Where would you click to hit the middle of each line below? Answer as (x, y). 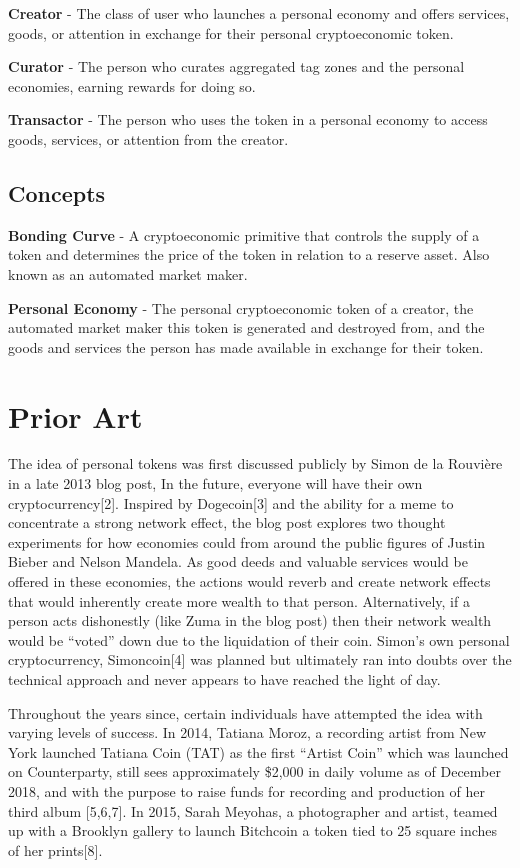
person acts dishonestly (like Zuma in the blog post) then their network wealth (250, 620)
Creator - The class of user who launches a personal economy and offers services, (259, 13)
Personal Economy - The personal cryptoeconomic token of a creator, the (241, 307)
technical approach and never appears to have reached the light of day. (224, 678)
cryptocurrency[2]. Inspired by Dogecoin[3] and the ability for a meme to (231, 502)
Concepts (57, 192)
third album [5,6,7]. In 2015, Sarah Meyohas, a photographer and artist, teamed (253, 810)
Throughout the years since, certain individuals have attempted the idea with (245, 712)
